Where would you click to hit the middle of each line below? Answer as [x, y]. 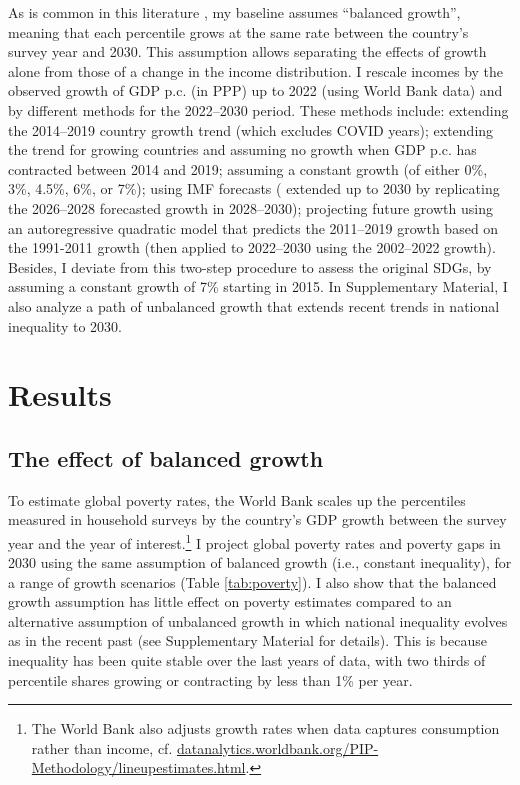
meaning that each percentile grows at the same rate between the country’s [238, 31]
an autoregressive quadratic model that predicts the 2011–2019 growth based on [253, 227]
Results [60, 394]
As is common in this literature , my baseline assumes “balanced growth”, [234, 12]
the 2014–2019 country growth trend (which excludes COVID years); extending [251, 129]
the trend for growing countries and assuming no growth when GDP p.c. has [242, 149]
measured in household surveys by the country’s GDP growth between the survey [257, 519]
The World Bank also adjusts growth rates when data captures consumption [265, 728]
